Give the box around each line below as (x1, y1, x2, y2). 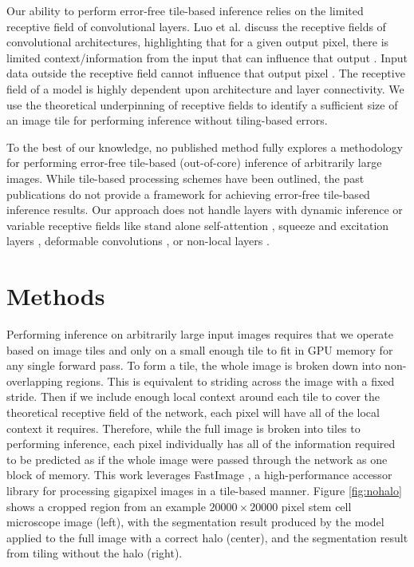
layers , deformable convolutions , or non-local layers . (6, 232, 270, 249)
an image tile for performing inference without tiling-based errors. (6, 112, 328, 129)
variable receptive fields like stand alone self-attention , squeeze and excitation (6, 216, 389, 233)
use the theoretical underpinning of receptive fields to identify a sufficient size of (6, 96, 398, 113)
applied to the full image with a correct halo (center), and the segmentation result (6, 529, 408, 545)
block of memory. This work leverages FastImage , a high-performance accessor (6, 466, 392, 483)
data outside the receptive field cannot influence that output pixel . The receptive (6, 65, 405, 81)
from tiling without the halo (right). (6, 545, 183, 561)
